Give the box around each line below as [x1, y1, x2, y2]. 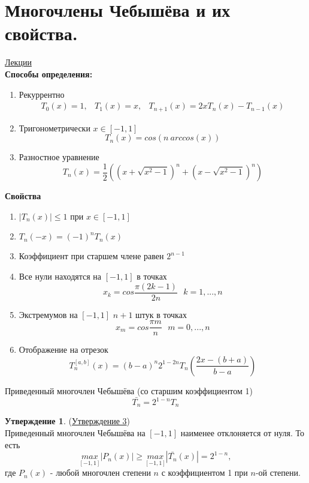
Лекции [5, 56, 32, 68]
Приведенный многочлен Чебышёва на [5, 427, 146, 439]
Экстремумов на [19, 308, 78, 320]
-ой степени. [255, 466, 301, 479]
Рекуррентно [19, 88, 65, 100]
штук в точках [135, 308, 187, 320]
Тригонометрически [19, 121, 90, 134]
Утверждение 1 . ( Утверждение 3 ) [5, 415, 131, 427]
